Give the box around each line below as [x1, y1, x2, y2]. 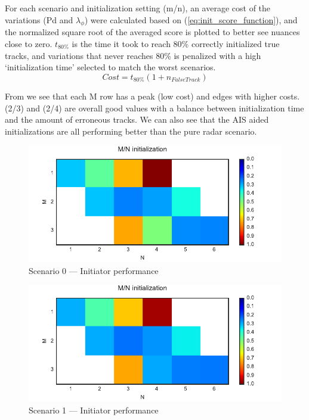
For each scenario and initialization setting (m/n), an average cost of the [5, 2, 271, 14]
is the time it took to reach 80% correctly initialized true [72, 37, 280, 49]
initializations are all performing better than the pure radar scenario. [5, 125, 257, 137]
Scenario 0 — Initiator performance [29, 264, 159, 276]
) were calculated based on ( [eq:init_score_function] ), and [84, 13, 298, 26]
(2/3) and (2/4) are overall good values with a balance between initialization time [5, 101, 304, 114]
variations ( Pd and [5, 13, 73, 26]
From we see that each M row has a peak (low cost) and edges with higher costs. [5, 90, 300, 102]
